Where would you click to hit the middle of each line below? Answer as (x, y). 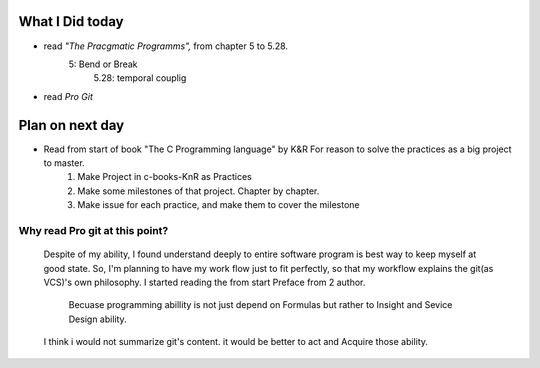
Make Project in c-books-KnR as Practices (164, 177)
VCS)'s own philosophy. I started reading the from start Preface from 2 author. (204, 282)
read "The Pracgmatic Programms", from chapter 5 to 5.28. (166, 46)
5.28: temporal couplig (140, 78)
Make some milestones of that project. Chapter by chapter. (198, 191)
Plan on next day (71, 125)
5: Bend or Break (103, 64)
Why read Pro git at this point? (93, 230)
